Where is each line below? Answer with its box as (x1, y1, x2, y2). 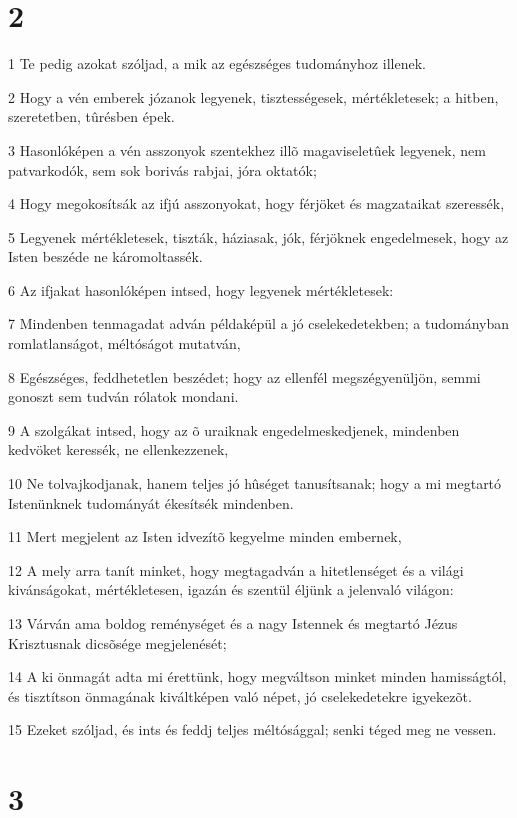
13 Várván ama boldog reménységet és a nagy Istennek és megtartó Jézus (8, 613, 458, 633)
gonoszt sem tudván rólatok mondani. (8, 386, 239, 407)
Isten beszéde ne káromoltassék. (8, 246, 203, 267)
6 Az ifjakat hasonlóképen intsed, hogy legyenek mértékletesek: (8, 279, 394, 300)
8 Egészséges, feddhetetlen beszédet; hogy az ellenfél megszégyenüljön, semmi (8, 366, 481, 387)
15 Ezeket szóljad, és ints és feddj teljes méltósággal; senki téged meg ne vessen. (8, 719, 497, 740)
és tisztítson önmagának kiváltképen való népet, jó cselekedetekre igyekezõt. (8, 685, 472, 706)
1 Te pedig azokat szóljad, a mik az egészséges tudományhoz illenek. (8, 53, 426, 74)
